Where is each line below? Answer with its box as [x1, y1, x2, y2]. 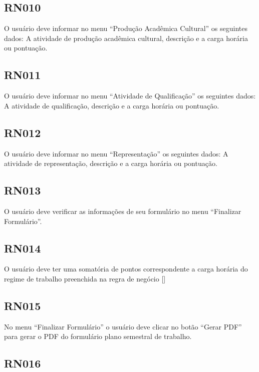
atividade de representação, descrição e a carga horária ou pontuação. [4, 158, 217, 168]
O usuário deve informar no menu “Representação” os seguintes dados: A [4, 148, 228, 158]
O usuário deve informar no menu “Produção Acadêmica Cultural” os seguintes [4, 23, 248, 33]
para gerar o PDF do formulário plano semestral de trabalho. [4, 331, 192, 341]
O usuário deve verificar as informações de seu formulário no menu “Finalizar [4, 205, 241, 216]
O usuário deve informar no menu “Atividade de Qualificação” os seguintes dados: [4, 90, 256, 101]
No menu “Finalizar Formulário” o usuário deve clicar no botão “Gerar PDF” [4, 321, 242, 331]
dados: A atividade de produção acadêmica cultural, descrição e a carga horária [4, 32, 248, 43]
